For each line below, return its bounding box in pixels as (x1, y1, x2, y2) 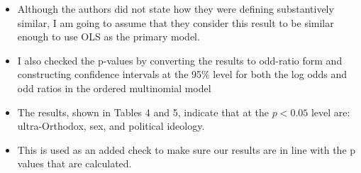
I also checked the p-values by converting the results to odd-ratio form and (17, 52, 343, 67)
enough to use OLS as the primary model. (17, 29, 200, 44)
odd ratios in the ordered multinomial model (17, 80, 211, 95)
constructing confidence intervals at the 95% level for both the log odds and (17, 67, 348, 82)
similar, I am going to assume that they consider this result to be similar (17, 15, 334, 30)
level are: (311, 104, 350, 119)
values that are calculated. (17, 156, 132, 171)
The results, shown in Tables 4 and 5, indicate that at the (17, 104, 270, 119)
